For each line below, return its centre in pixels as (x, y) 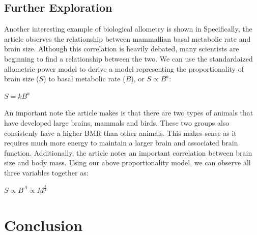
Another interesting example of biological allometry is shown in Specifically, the (128, 29)
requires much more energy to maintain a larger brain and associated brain (121, 143)
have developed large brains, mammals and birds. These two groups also (117, 122)
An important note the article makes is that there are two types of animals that (129, 113)
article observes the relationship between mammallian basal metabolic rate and (127, 38)
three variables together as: (46, 172)
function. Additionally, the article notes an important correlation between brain (128, 152)
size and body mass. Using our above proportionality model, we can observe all (127, 163)
